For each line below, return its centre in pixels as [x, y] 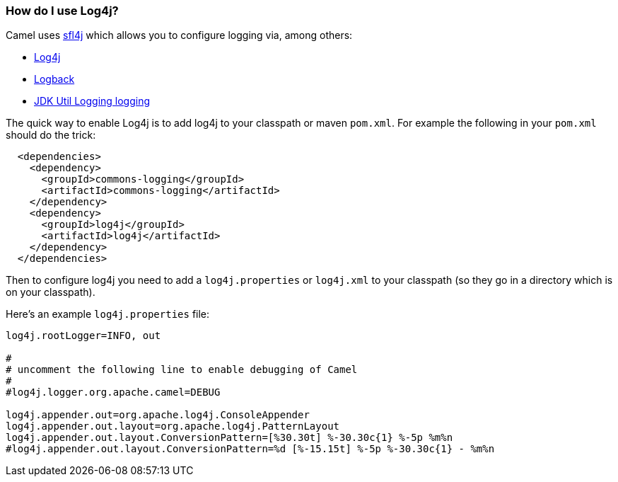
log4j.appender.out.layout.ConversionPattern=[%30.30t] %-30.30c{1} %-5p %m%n [229, 438]
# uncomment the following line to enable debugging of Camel [182, 370]
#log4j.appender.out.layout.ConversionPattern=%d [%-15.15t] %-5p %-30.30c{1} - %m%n [250, 449]
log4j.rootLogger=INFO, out [83, 336]
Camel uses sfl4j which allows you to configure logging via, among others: [179, 35]
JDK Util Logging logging [92, 101]
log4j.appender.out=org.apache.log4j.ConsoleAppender [158, 415]
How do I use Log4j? [62, 11]
